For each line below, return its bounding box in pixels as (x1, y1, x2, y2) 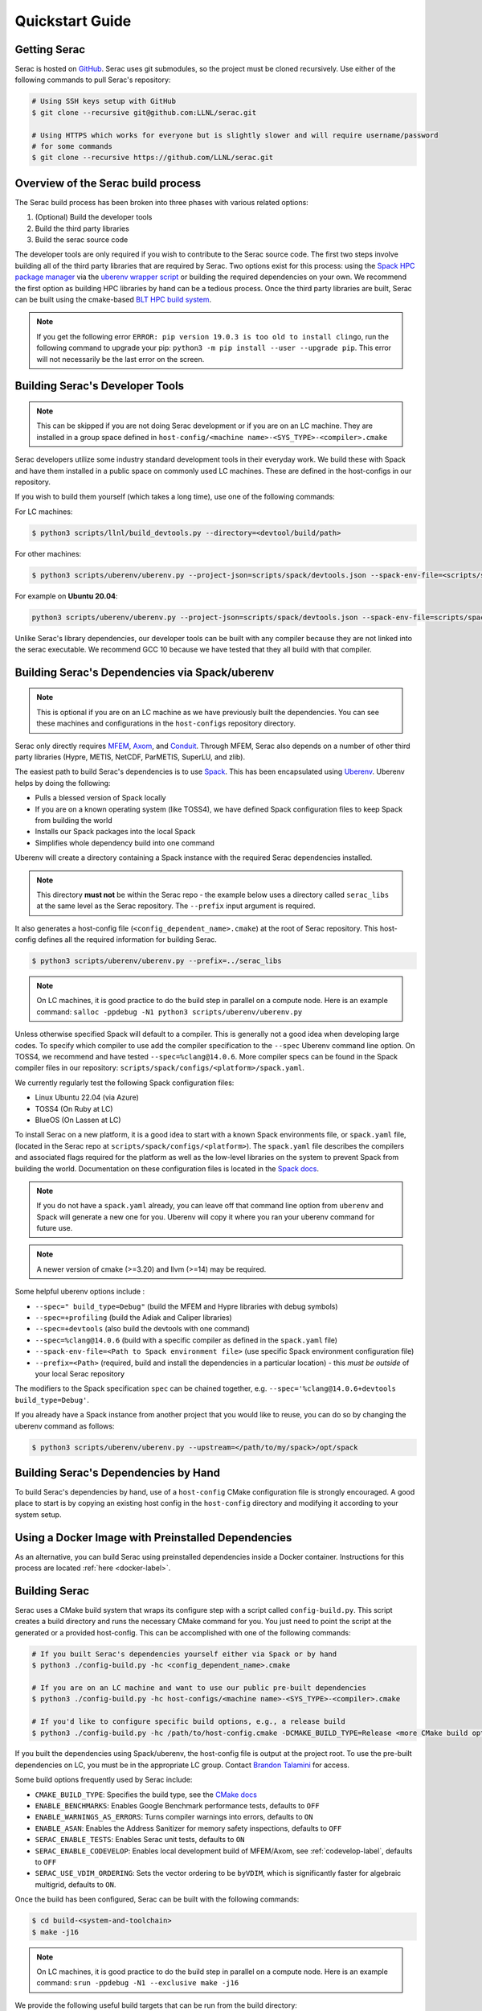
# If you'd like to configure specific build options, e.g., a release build (31, 1717, 345, 1726)
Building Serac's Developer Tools (14, 379, 185, 393)
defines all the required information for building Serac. (37, 935, 217, 944)
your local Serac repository (35, 1368, 125, 1379)
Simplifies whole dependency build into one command (35, 837, 214, 848)
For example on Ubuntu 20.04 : (14, 591, 118, 601)
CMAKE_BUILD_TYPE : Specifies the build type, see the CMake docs (35, 1790, 257, 1799)
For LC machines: (14, 507, 73, 516)
